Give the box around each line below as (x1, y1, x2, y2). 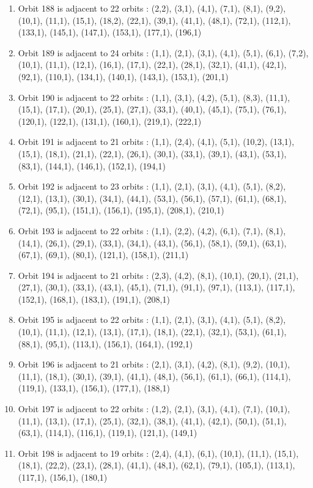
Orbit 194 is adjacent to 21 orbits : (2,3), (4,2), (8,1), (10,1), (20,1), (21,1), (18, 268, 299, 281)
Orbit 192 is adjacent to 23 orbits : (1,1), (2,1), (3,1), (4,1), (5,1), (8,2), (18, 180, 286, 193)
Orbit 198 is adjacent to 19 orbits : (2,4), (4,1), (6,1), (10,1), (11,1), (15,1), (18, 446, 299, 459)
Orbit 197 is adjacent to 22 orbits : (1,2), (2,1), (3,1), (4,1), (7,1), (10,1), (18, 402, 290, 415)
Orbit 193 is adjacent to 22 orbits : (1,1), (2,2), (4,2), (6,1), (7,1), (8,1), (18, 224, 286, 237)
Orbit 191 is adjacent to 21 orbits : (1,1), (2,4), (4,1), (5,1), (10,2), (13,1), (18, 135, 295, 148)
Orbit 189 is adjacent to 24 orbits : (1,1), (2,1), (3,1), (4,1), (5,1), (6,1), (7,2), (18, 46, 309, 59)
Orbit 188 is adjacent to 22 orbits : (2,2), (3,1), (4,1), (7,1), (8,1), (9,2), (18, 2, 286, 14)
